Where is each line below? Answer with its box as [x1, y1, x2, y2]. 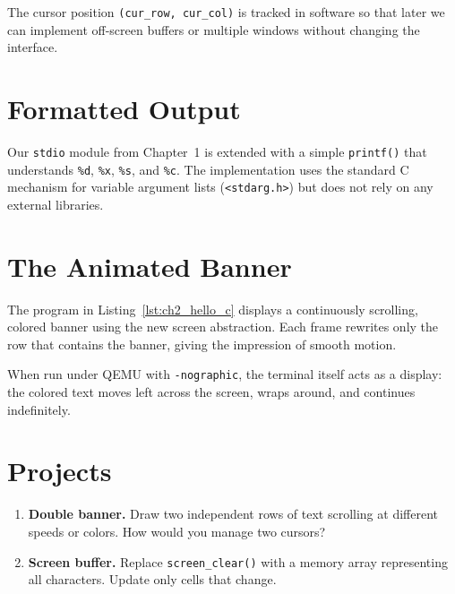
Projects [7, 452, 112, 489]
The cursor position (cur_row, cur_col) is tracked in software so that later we [7, 3, 445, 21]
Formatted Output [7, 90, 241, 127]
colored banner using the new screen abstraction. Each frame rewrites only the [7, 317, 439, 336]
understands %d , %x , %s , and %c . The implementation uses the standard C [7, 159, 409, 178]
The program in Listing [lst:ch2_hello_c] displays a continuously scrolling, [7, 299, 418, 318]
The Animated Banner [7, 247, 292, 284]
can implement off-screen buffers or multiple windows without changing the [7, 20, 420, 39]
